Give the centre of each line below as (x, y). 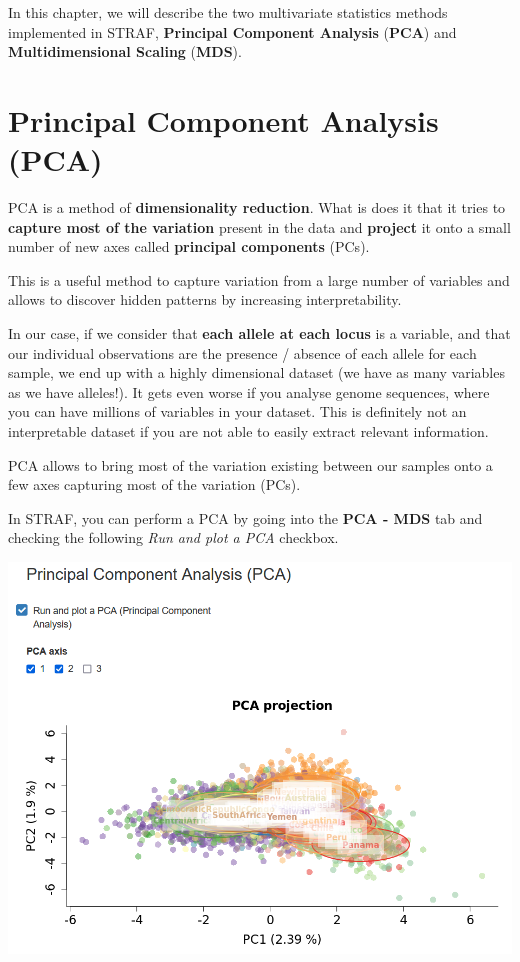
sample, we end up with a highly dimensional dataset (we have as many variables (256, 372)
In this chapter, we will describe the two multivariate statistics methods (228, 12)
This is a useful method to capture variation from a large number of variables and (259, 279)
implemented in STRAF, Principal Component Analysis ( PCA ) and (232, 31)
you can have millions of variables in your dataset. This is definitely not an (237, 411)
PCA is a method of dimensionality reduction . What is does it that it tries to (257, 207)
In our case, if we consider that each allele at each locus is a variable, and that (259, 333)
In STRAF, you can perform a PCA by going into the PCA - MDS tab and (245, 517)
